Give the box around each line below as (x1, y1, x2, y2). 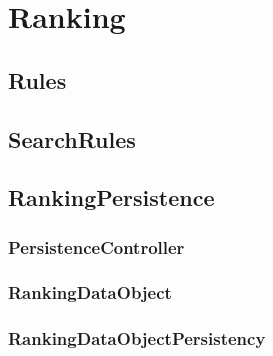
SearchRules (8, 123, 136, 154)
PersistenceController (8, 234, 185, 259)
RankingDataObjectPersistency (8, 326, 266, 351)
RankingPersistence (8, 182, 215, 213)
